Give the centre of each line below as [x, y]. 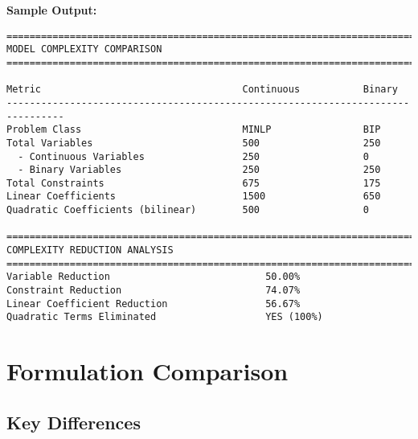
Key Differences [74, 422]
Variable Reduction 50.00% [154, 277]
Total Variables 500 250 [194, 143]
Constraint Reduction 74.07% [154, 291]
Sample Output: [52, 10]
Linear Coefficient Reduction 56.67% [154, 304]
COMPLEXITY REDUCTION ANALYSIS [90, 250]
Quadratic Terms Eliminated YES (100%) [165, 317]
